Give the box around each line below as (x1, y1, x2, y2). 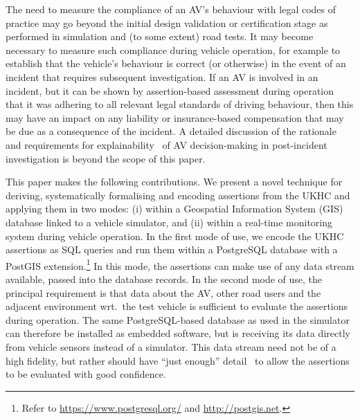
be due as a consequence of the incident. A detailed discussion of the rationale (6, 124, 336, 138)
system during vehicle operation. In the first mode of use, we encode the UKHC (6, 228, 344, 243)
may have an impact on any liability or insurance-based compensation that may (6, 110, 344, 125)
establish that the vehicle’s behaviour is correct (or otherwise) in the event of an (6, 56, 346, 71)
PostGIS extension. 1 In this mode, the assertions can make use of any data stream (6, 256, 354, 273)
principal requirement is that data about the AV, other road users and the (6, 285, 321, 300)
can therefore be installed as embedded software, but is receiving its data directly (6, 326, 350, 340)
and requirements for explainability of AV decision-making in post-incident (6, 137, 327, 152)
